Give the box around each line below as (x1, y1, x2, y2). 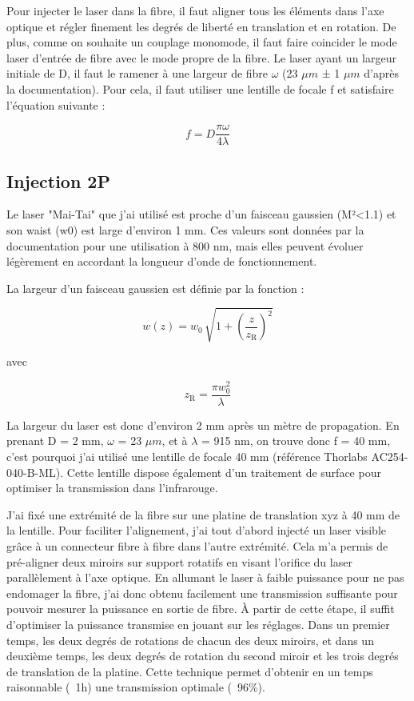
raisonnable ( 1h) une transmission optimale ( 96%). (6, 679, 265, 695)
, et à (161, 432, 188, 449)
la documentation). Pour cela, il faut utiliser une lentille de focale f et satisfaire (6, 80, 394, 97)
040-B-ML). (6, 463, 64, 480)
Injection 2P (6, 168, 110, 193)
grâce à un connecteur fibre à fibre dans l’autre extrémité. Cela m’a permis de (6, 537, 388, 554)
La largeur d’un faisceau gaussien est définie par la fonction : (6, 279, 305, 296)
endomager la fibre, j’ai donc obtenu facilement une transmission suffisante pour (6, 584, 398, 601)
